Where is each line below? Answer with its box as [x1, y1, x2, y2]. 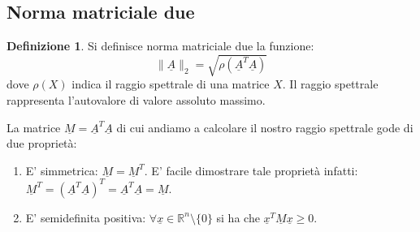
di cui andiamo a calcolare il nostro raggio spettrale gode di [116, 118, 414, 135]
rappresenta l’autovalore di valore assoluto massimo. [6, 91, 266, 108]
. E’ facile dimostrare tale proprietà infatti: [144, 161, 358, 178]
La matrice [6, 118, 61, 135]
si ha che [216, 208, 260, 226]
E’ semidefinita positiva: [25, 208, 146, 226]
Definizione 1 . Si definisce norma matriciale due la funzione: [6, 37, 314, 54]
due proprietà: [6, 135, 77, 152]
